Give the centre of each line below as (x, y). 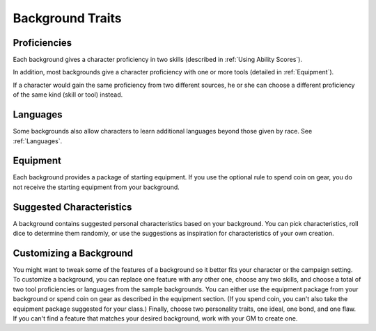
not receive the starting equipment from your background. (96, 187)
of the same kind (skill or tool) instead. (68, 95)
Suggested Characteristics (72, 207)
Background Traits (67, 18)
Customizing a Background (73, 253)
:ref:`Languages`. (38, 141)
